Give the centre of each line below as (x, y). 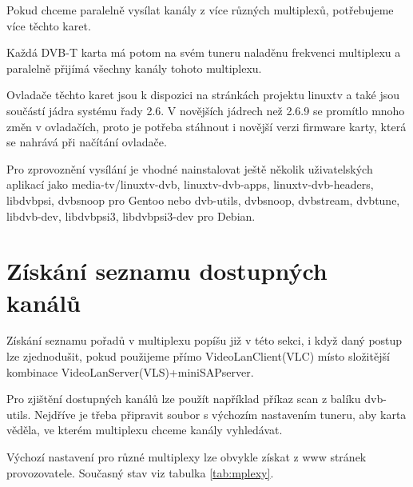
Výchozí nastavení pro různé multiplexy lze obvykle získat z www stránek (187, 457)
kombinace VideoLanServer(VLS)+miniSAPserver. (130, 371)
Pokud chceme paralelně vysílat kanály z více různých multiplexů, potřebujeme (200, 10)
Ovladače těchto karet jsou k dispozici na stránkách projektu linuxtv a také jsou (203, 95)
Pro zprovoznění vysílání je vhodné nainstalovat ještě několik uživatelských (190, 168)
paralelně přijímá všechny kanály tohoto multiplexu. (134, 68)
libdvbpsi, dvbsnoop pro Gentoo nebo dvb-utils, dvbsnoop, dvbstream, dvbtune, (203, 200)
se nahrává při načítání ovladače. (87, 142)
